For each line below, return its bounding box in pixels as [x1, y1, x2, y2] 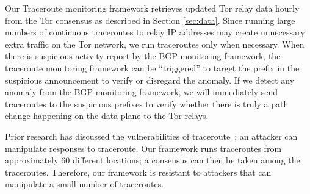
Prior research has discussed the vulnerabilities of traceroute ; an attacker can [5, 129, 298, 142]
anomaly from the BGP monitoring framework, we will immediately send [5, 85, 278, 98]
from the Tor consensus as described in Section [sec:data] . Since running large [5, 13, 295, 26]
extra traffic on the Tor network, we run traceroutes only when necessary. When [5, 37, 305, 50]
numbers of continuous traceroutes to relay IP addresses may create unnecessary [5, 26, 305, 38]
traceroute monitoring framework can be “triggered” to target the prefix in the [5, 61, 300, 74]
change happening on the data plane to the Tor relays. [5, 109, 209, 122]
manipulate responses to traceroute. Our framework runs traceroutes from [5, 142, 282, 154]
